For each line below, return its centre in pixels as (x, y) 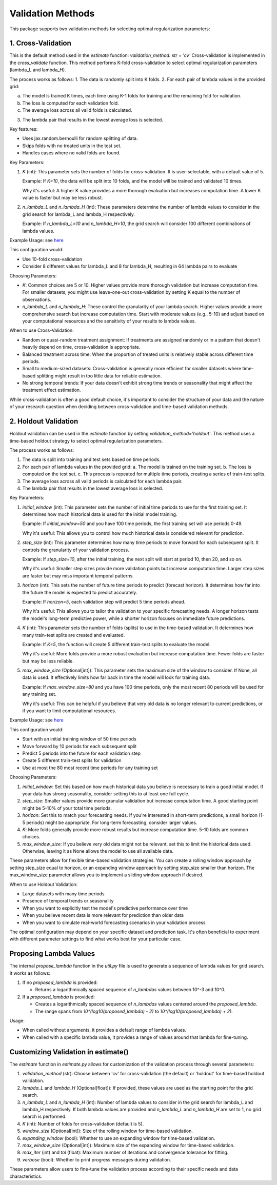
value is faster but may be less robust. (63, 198)
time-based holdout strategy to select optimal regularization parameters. (86, 440)
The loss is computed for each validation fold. (71, 103)
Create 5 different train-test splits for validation (72, 760)
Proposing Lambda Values (52, 954)
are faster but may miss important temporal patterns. (78, 576)
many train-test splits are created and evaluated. (74, 635)
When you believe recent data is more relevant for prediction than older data (103, 915)
